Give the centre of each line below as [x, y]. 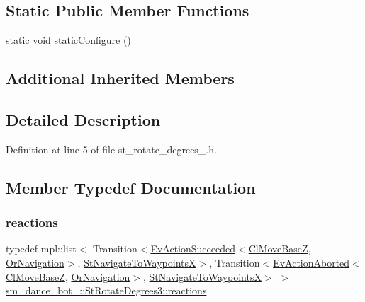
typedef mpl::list [41, 249]
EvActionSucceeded [193, 249]
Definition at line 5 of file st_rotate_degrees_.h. [111, 149]
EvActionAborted [311, 262]
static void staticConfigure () [68, 40]
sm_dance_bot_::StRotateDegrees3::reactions [106, 290]
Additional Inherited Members [120, 78]
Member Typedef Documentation [131, 187]
